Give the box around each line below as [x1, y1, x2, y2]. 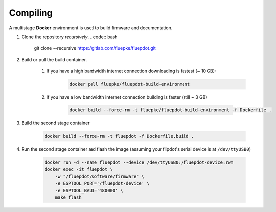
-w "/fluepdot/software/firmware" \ [55, 173, 144, 179]
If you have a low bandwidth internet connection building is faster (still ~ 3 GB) [46, 94, 207, 100]
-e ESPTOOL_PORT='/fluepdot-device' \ [55, 181, 150, 186]
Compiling [9, 7, 53, 18]
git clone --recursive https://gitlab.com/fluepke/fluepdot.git [34, 45, 156, 51]
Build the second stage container [21, 120, 90, 126]
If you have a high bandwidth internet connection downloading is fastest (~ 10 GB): [46, 68, 216, 74]
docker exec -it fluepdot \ [44, 167, 113, 172]
